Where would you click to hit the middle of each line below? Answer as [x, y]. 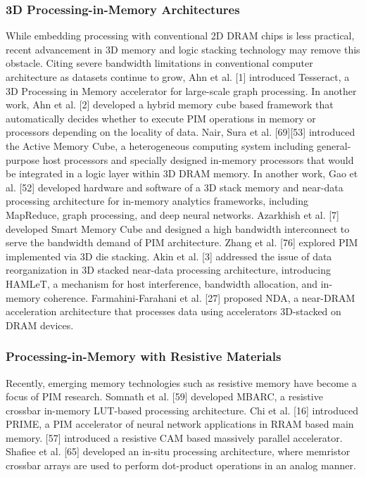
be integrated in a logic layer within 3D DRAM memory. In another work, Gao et [182, 173]
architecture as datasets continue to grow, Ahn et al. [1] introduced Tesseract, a [178, 77]
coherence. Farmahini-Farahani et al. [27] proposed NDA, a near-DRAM [200, 297]
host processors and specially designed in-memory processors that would [198, 159]
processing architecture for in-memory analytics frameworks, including [157, 201]
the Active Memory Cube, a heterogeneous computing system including [160, 145]
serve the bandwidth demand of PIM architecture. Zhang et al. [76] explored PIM [182, 242]
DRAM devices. [40, 325]
